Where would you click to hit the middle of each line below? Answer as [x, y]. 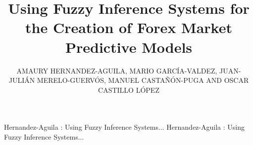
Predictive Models [129, 47]
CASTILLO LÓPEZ [129, 90]
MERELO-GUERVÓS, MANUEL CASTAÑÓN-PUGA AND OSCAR [143, 80]
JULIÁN [22, 80]
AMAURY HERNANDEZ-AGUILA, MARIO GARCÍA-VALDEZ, [117, 70]
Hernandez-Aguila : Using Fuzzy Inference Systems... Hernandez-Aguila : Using [124, 127]
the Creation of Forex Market [129, 27]
